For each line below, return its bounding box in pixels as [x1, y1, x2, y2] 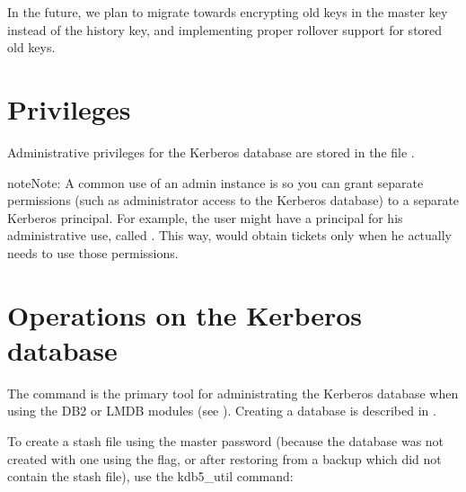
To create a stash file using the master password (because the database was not [7, 431, 444, 450]
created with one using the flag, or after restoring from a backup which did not [7, 449, 442, 468]
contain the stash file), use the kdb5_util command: [7, 467, 294, 486]
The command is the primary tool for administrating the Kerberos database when [7, 383, 459, 402]
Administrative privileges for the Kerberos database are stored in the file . [7, 142, 415, 161]
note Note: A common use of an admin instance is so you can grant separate [7, 173, 424, 192]
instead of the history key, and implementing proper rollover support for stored [7, 20, 443, 39]
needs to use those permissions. [7, 243, 179, 262]
